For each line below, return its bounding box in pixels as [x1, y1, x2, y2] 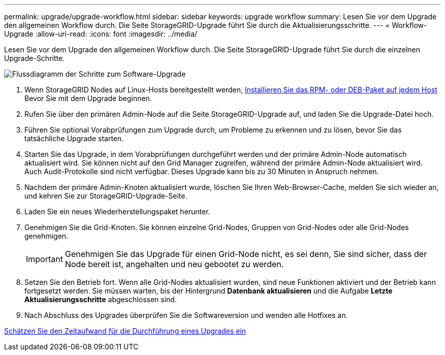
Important [26, 254, 63, 264]
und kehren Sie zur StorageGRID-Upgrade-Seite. [24, 191, 187, 200]
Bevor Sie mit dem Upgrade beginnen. [24, 94, 152, 103]
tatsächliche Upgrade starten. [24, 134, 124, 143]
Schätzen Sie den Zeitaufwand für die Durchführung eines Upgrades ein [4, 327, 246, 335]
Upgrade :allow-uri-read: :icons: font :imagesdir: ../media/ [4, 29, 198, 38]
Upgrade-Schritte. [4, 54, 65, 62]
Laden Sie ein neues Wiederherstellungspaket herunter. [24, 207, 210, 216]
